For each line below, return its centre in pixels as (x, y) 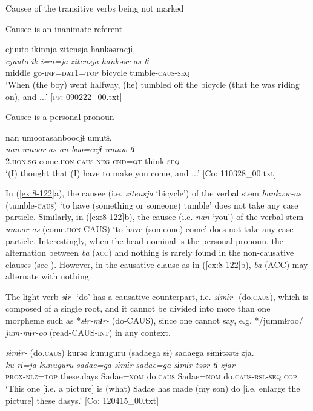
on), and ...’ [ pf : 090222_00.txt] (64, 96)
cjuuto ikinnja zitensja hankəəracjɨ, (71, 49)
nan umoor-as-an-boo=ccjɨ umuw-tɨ (70, 149)
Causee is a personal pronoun (60, 117)
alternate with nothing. (48, 276)
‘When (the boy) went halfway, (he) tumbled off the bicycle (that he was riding (153, 84)
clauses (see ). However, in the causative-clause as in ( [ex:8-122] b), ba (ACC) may (157, 264)
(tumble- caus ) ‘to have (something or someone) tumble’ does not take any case (152, 205)
